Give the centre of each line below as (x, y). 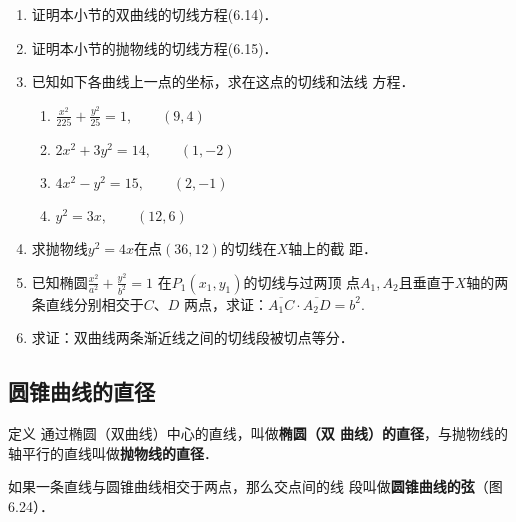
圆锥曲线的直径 (81, 391)
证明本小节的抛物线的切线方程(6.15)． (154, 47)
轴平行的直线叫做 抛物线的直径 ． (113, 452)
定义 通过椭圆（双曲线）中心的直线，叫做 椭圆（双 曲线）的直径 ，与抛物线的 (258, 433)
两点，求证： (226, 303)
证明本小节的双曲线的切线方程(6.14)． (154, 14)
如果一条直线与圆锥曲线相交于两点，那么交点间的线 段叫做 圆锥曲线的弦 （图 (255, 486)
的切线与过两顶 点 (302, 281)
